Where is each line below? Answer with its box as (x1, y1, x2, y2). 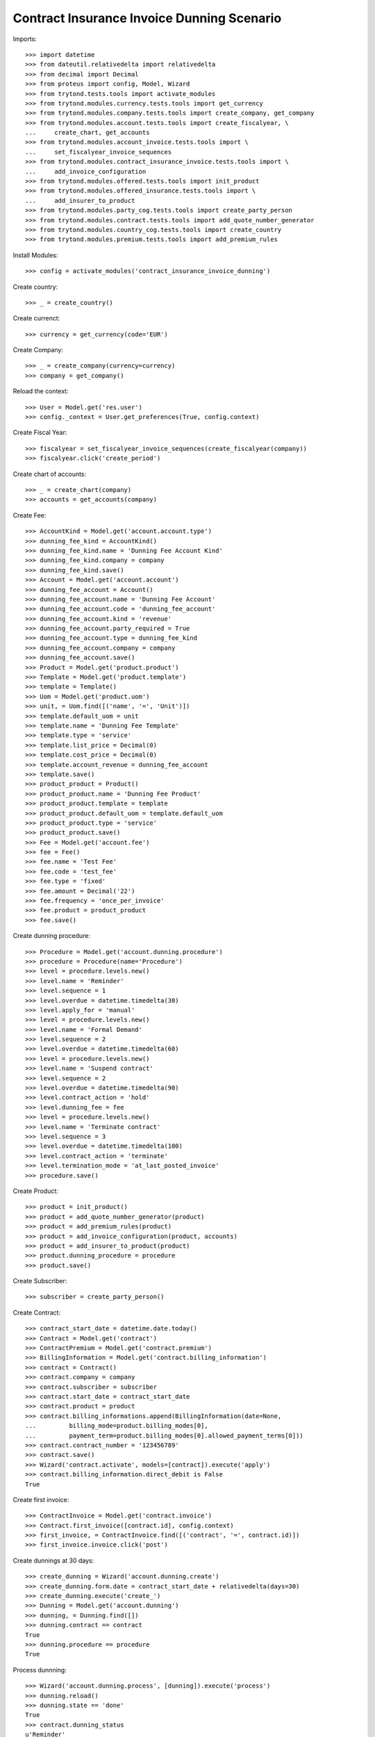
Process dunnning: (12, 1665, 67, 1674)
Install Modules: (12, 251, 58, 259)
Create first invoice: (12, 1495, 69, 1504)
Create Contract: (12, 1308, 61, 1317)
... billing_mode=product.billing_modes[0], (25, 1422, 208, 1430)
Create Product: (12, 1187, 58, 1195)
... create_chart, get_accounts (25, 129, 150, 137)
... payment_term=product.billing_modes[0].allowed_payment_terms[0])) (25, 1431, 303, 1440)
